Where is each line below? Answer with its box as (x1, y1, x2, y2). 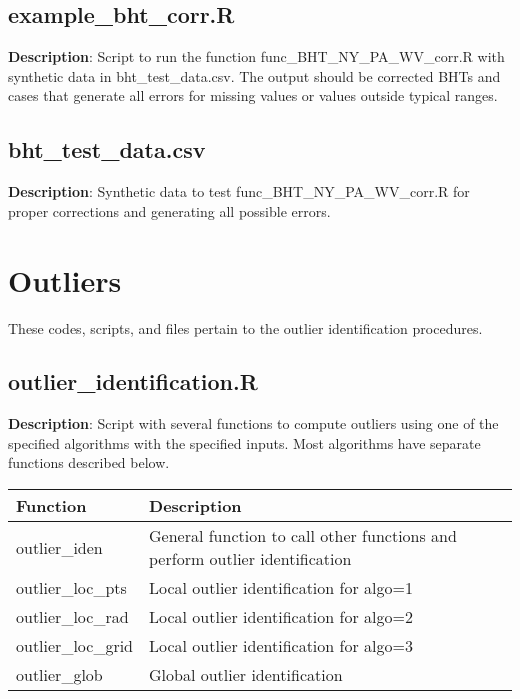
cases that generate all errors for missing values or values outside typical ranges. (8, 85, 498, 106)
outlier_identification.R (8, 366, 258, 397)
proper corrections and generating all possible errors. (8, 200, 331, 221)
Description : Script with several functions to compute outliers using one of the (8, 413, 499, 434)
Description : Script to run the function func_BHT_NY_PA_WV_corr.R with (8, 46, 505, 67)
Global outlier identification (149, 663, 343, 687)
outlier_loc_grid (16, 634, 134, 658)
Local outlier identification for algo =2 (149, 605, 413, 629)
